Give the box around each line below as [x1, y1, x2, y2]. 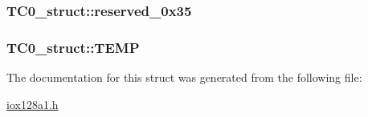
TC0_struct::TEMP [6, 37, 140, 57]
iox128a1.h [6, 95, 59, 112]
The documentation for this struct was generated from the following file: [6, 69, 362, 86]
